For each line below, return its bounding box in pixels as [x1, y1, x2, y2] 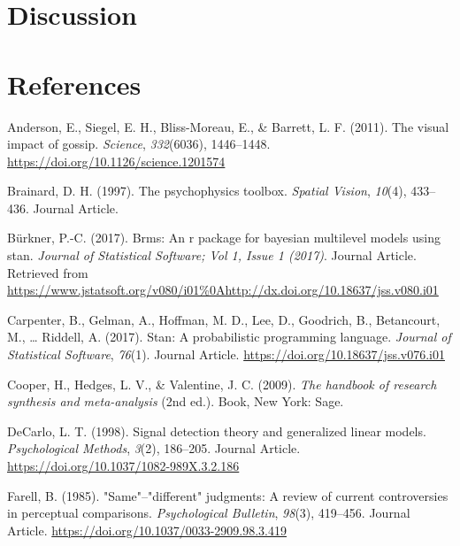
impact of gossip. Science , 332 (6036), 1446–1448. [7, 135, 271, 153]
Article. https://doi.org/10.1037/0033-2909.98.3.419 [7, 520, 287, 539]
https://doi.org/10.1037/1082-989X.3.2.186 [7, 457, 240, 474]
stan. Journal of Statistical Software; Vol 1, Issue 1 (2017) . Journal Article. [7, 246, 417, 265]
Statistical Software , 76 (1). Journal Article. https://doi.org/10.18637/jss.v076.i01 [7, 345, 445, 364]
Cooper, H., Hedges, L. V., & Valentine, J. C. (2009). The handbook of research [7, 374, 437, 393]
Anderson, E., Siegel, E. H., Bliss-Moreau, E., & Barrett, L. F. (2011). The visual [7, 117, 449, 135]
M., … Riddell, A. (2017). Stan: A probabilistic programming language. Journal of [7, 327, 451, 346]
